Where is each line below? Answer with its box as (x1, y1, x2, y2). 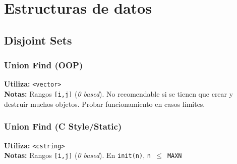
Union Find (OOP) (4, 59, 83, 71)
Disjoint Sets (4, 32, 72, 48)
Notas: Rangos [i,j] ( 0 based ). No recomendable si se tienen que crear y (4, 89, 233, 99)
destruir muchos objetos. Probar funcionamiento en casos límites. (4, 98, 205, 109)
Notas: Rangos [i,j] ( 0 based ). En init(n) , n (4, 150, 151, 160)
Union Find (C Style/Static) (4, 120, 122, 133)
